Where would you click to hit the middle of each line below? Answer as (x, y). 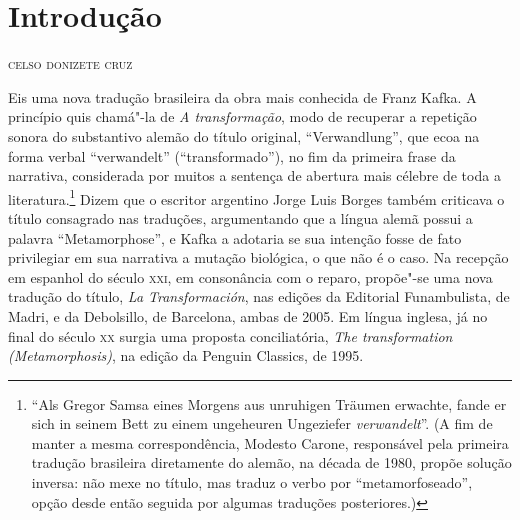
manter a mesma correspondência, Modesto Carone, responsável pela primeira (270, 442)
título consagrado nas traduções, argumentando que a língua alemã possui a (240, 217)
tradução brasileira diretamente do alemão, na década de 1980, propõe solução (271, 462)
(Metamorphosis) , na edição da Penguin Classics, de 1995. (186, 355)
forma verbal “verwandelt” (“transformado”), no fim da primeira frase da (232, 155)
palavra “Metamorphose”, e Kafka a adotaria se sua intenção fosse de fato (235, 237)
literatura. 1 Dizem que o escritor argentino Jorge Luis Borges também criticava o (256, 197)
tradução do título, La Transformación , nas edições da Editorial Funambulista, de (259, 296)
